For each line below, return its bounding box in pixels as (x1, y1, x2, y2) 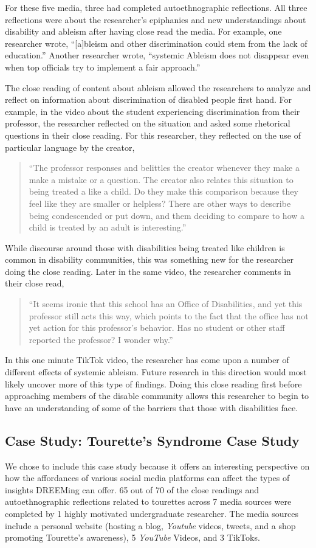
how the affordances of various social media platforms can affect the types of (5, 471, 290, 484)
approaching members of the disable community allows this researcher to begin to (5, 389, 309, 402)
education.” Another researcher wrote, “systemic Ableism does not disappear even (5, 49, 309, 61)
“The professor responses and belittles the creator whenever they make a (29, 161, 300, 174)
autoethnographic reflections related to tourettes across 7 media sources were (5, 495, 292, 508)
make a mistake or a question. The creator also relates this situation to (29, 173, 294, 186)
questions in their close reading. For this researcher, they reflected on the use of (5, 128, 301, 141)
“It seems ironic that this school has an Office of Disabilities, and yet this (29, 297, 303, 310)
